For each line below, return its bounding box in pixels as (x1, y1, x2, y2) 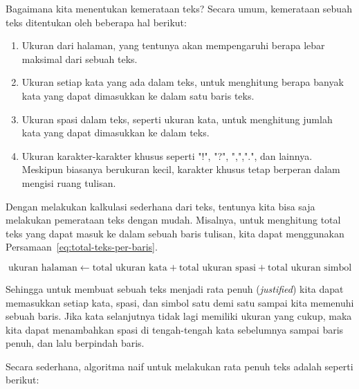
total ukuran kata (92, 262, 167, 273)
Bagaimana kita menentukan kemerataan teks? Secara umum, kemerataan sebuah (6, 1, 352, 15)
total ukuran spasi (178, 262, 256, 273)
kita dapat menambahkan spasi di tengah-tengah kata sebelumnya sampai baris (6, 322, 344, 336)
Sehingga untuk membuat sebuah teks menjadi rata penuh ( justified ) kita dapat (6, 281, 344, 296)
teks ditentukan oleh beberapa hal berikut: (6, 15, 187, 29)
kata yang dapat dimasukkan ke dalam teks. (21, 125, 210, 140)
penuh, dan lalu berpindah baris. (6, 336, 145, 350)
